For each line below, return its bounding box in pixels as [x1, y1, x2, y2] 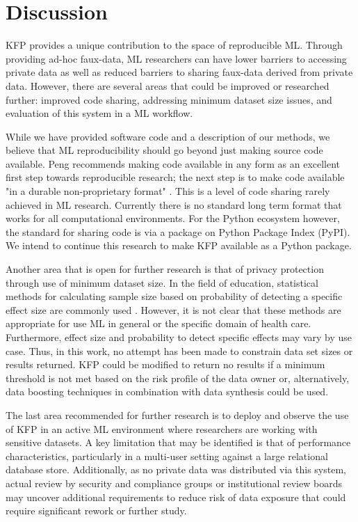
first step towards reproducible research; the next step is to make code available [6, 170, 345, 184]
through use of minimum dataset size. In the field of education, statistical [6, 275, 318, 290]
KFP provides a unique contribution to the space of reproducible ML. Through [6, 38, 343, 52]
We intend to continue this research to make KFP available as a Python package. [6, 238, 352, 253]
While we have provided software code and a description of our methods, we [6, 129, 330, 143]
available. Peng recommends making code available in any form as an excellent [6, 156, 341, 171]
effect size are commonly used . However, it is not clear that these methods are [6, 302, 341, 317]
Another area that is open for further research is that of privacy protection [6, 262, 324, 276]
